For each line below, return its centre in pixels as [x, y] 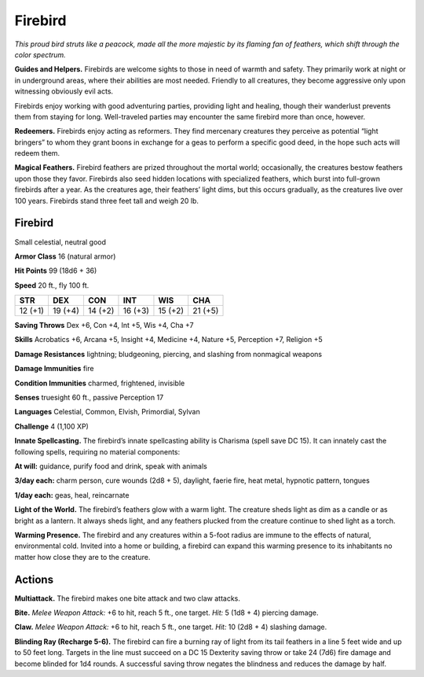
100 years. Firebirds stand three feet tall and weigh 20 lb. [107, 201]
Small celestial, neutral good [60, 242]
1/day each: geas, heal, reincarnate [72, 495]
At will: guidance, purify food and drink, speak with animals [111, 466]
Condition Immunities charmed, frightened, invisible [100, 383]
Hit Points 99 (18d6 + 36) [56, 270]
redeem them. [37, 153]
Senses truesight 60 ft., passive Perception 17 [89, 398]
